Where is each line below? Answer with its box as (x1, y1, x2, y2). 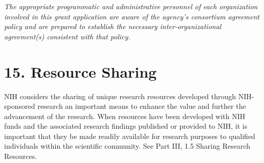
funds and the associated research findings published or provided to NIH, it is (4, 121, 248, 131)
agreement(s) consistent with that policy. (4, 31, 130, 41)
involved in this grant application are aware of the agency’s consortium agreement (4, 11, 259, 21)
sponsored (4, 101, 35, 111)
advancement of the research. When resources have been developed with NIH (4, 110, 246, 121)
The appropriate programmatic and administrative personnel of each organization (4, 1, 258, 11)
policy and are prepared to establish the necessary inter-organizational (4, 21, 222, 32)
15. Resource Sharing (4, 61, 157, 82)
